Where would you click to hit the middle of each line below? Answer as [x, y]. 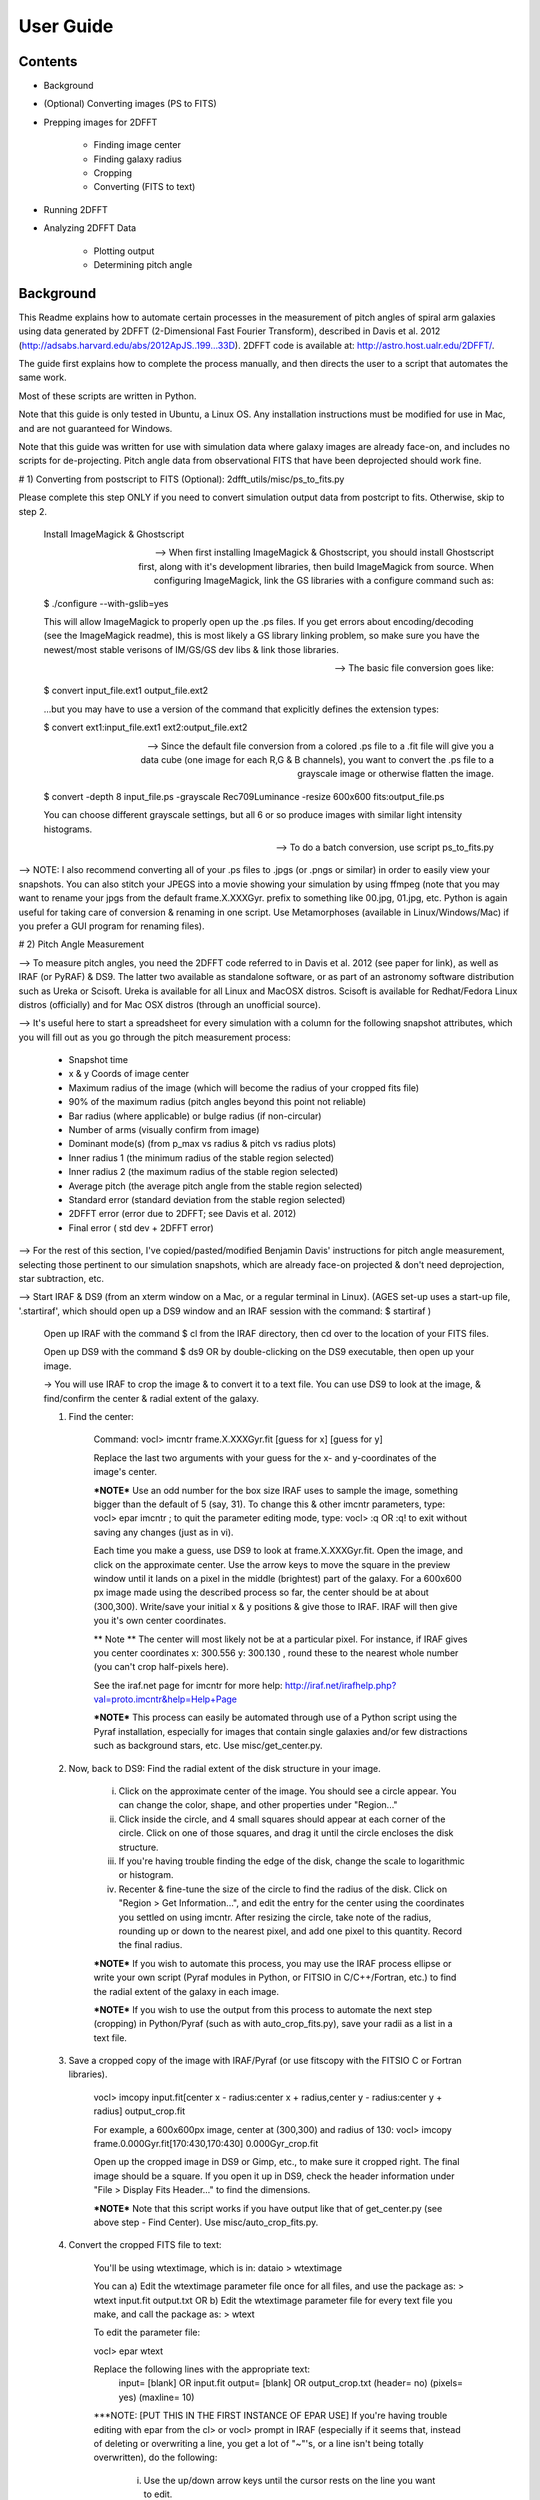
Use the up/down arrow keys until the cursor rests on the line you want [289, 2480]
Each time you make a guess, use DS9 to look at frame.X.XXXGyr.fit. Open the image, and [278, 1551]
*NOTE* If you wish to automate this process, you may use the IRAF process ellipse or [272, 1963]
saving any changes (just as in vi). [163, 1532]
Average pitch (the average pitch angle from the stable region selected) [215, 1186]
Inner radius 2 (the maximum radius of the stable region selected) [203, 1172]
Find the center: [101, 1417]
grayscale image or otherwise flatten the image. [395, 774]
